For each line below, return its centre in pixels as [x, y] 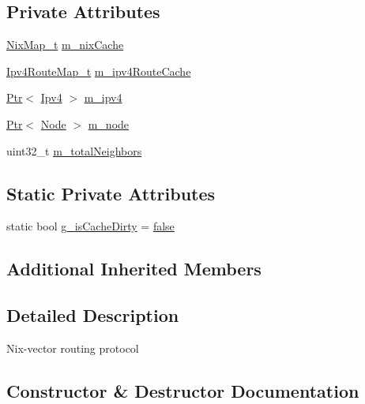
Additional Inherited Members [134, 269]
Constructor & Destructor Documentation [183, 390]
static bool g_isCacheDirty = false [90, 226]
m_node [109, 123]
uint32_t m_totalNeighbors [74, 150]
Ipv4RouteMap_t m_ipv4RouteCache [99, 71]
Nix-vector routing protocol [73, 348]
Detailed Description [93, 315]
